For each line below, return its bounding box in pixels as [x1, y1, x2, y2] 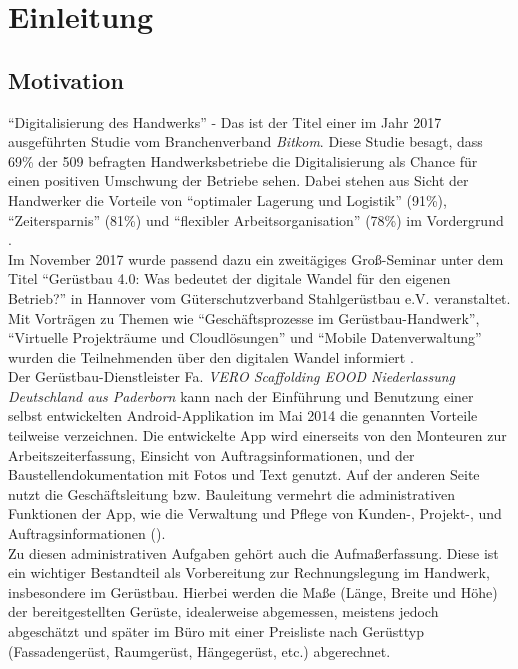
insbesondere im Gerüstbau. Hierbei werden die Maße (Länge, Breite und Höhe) [8, 581, 498, 602]
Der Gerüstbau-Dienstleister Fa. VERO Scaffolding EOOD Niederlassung [8, 366, 455, 387]
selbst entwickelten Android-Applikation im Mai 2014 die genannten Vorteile [8, 405, 478, 426]
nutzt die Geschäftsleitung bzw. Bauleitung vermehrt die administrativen [8, 483, 456, 504]
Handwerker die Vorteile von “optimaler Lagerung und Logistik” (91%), [8, 189, 447, 210]
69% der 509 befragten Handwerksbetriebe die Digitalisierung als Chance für [8, 150, 478, 171]
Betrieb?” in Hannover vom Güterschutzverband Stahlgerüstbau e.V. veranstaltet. [8, 287, 511, 308]
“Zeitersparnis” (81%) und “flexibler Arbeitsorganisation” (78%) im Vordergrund [8, 209, 504, 230]
